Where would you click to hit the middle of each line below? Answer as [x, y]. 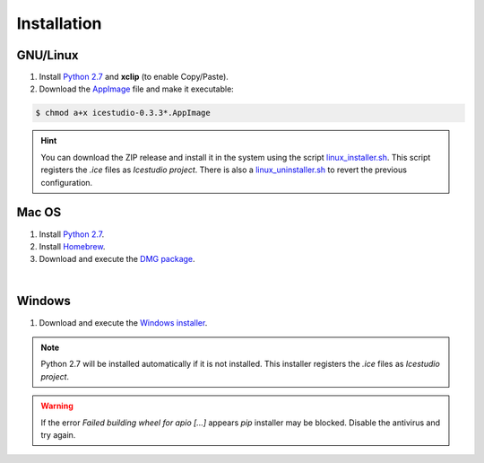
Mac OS [39, 212]
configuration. [67, 182]
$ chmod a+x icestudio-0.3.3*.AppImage [123, 113]
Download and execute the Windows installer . [123, 322]
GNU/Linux [48, 55]
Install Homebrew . [72, 246]
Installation [59, 23]
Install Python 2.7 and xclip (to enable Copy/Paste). [134, 77]
